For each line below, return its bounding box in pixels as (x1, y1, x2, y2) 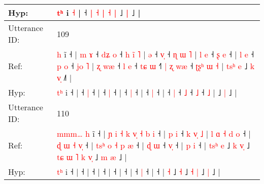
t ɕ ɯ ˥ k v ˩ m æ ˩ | (56, 151, 127, 163)
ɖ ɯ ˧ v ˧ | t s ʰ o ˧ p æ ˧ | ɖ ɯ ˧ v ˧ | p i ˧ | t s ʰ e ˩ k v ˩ (56, 139, 250, 151)
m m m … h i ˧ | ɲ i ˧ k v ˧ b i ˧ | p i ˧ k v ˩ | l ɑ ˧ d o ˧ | (56, 128, 251, 139)
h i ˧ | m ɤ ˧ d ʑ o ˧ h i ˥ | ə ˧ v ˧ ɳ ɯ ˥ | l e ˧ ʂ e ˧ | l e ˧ (56, 48, 254, 60)
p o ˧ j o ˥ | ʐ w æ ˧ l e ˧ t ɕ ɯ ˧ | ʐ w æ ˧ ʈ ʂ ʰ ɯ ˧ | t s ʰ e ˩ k (56, 60, 255, 72)
